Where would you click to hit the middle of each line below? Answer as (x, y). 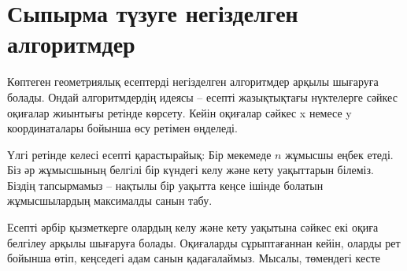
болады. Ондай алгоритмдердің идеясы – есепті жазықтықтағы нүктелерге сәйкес (202, 97)
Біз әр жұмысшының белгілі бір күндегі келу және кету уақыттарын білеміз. (191, 170)
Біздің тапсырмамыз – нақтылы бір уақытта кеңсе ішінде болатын (165, 185)
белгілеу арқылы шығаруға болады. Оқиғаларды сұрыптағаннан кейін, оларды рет (204, 242)
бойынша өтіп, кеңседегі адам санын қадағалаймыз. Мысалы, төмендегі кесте (194, 258)
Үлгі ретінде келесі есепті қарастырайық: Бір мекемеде (139, 154)
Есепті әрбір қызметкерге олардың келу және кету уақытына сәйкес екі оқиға (193, 227)
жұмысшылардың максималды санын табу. (110, 200)
